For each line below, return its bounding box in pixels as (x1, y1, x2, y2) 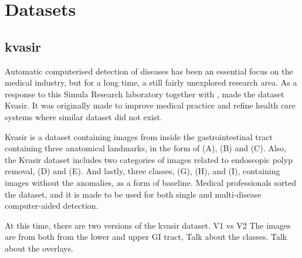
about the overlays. (5, 242, 73, 254)
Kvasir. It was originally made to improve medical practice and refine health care (5, 99, 296, 111)
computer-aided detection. (5, 199, 99, 212)
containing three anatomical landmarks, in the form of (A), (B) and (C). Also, (5, 142, 286, 154)
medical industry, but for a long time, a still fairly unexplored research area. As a (5, 76, 297, 89)
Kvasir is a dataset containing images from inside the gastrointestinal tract (5, 130, 273, 142)
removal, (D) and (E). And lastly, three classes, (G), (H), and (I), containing (5, 165, 280, 177)
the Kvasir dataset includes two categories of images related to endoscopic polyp (5, 153, 293, 165)
